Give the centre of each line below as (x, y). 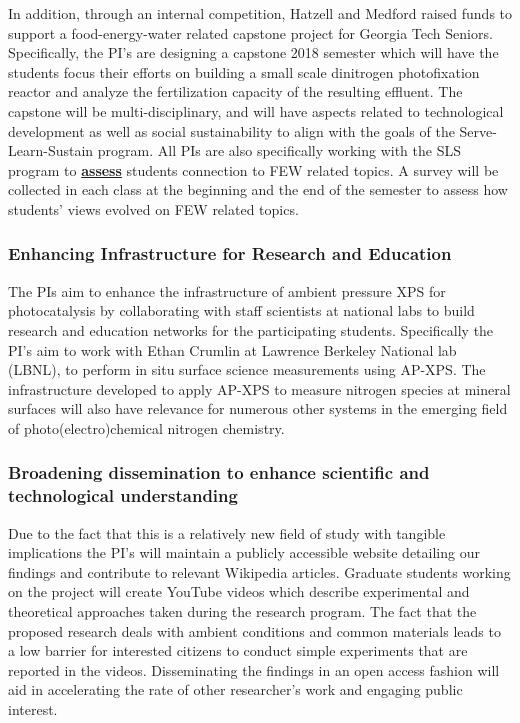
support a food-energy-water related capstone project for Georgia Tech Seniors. (250, 32)
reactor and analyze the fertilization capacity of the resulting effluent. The (235, 91)
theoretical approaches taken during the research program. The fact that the (242, 611)
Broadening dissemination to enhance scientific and (219, 472)
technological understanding (123, 495)
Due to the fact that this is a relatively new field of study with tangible (227, 532)
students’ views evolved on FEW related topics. (153, 208)
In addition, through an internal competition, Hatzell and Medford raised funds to (260, 13)
